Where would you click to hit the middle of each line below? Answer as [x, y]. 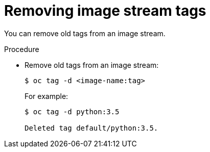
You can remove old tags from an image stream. [85, 33]
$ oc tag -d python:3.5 [72, 111]
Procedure [22, 49]
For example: [46, 96]
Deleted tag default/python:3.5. [91, 128]
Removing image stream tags [105, 11]
